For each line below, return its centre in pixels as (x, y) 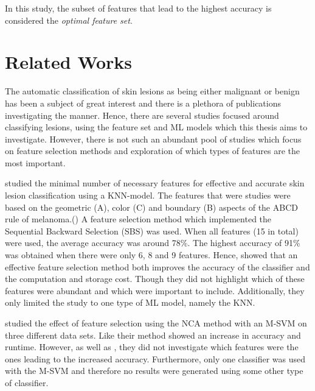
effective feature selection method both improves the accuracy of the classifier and (157, 266)
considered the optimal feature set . (69, 20)
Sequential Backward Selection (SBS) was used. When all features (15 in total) (152, 231)
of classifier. (27, 382)
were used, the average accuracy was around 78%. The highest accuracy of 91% (153, 243)
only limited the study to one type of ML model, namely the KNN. (130, 302)
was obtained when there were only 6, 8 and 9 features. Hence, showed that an (151, 255)
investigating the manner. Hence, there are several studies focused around (142, 115)
